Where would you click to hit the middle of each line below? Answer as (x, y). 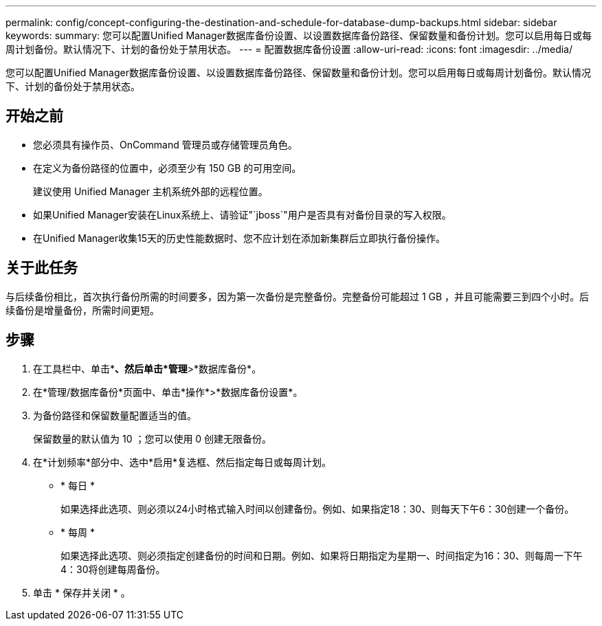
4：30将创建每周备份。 (113, 569)
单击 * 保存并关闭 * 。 (82, 592)
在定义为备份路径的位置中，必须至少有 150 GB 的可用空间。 (167, 168)
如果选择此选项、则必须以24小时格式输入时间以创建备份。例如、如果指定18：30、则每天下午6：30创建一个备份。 (317, 508)
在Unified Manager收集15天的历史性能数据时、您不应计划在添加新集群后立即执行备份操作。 (239, 238)
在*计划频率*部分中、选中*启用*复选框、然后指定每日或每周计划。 (182, 462)
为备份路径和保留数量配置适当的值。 (115, 415)
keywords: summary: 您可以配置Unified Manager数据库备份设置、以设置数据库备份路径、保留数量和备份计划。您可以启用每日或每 (299, 35)
